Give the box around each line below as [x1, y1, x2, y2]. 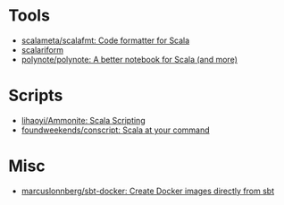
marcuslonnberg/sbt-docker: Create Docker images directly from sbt [21, 185, 274, 196]
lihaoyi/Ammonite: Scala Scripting [21, 115, 146, 125]
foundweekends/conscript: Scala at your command [21, 124, 211, 135]
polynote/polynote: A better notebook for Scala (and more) [21, 54, 238, 64]
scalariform [21, 44, 64, 55]
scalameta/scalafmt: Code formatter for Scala [21, 35, 190, 46]
